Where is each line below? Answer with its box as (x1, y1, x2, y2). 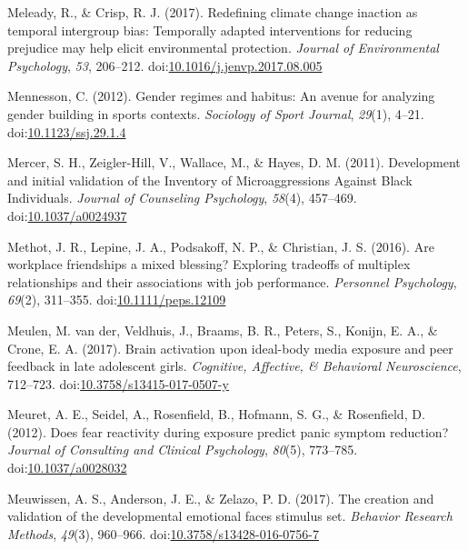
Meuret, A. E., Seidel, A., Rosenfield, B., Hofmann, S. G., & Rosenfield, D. (7, 405, 425, 424)
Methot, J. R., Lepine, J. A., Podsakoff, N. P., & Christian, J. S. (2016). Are (7, 236, 434, 255)
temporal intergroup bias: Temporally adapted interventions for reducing (7, 20, 413, 39)
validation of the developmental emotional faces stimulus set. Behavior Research (7, 506, 453, 525)
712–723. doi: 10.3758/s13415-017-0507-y (7, 374, 229, 393)
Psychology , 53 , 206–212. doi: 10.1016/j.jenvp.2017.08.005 (7, 55, 323, 75)
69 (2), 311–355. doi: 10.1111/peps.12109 (7, 290, 226, 309)
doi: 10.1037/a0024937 (7, 205, 127, 225)
